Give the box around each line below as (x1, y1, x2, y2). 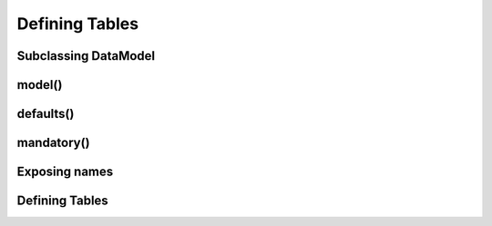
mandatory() (16, 135, 90, 151)
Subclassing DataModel (16, 48, 156, 64)
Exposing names (16, 164, 114, 180)
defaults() (16, 106, 75, 122)
